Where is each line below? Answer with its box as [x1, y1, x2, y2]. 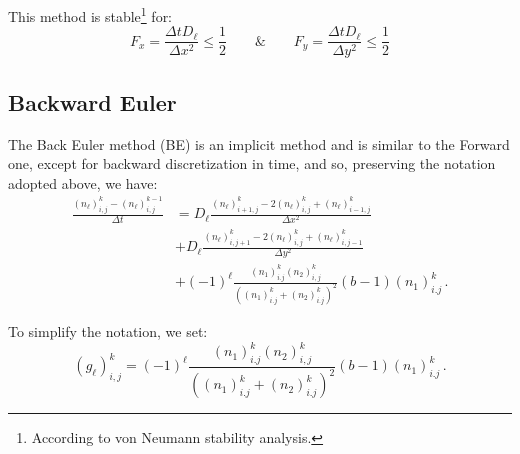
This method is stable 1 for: [8, 3, 173, 26]
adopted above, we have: [8, 172, 158, 193]
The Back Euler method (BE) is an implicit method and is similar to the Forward [8, 133, 510, 154]
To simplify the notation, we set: [8, 321, 208, 342]
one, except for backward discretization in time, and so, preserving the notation [8, 153, 496, 174]
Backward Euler [8, 86, 177, 117]
